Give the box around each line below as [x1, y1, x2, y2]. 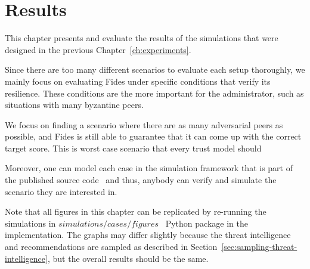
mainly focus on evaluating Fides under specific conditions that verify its [5, 75, 271, 87]
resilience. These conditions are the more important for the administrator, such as [5, 86, 304, 99]
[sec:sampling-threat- [221, 240, 297, 253]
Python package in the [165, 217, 248, 229]
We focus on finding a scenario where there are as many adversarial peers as [5, 118, 283, 131]
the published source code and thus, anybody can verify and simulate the [5, 174, 277, 186]
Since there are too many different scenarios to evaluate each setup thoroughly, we [5, 63, 305, 76]
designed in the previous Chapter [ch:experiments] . [5, 43, 191, 55]
